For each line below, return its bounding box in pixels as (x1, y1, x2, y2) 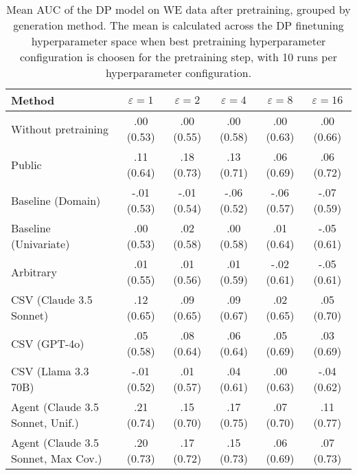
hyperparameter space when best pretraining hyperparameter (31, 33, 326, 49)
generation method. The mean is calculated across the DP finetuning (13, 17, 344, 33)
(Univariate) (11, 236, 70, 252)
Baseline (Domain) (11, 192, 101, 208)
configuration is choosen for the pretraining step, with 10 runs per (19, 49, 337, 65)
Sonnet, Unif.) (11, 415, 79, 430)
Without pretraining (11, 120, 108, 137)
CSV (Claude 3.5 (11, 291, 93, 307)
